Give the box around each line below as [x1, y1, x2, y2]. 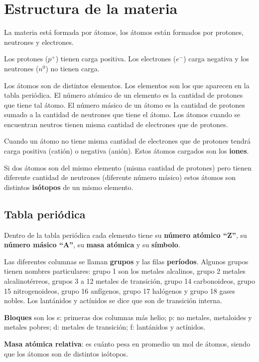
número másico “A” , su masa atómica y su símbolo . [4, 239, 180, 250]
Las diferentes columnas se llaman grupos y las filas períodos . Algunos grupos [4, 256, 249, 266]
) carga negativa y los [183, 53, 249, 64]
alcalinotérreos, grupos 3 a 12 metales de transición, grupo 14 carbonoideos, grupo [4, 276, 255, 286]
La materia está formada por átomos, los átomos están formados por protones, [4, 27, 244, 37]
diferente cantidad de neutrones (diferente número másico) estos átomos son [4, 172, 236, 182]
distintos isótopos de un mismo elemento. [4, 181, 133, 192]
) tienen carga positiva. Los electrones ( [55, 53, 176, 64]
